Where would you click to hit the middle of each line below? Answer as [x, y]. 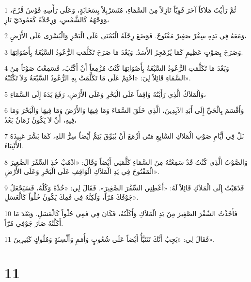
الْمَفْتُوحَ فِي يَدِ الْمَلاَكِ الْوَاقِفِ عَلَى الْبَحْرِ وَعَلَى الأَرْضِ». [82, 171]
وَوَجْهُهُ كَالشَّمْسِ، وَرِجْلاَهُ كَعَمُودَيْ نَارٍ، [57, 19]
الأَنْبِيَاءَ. [14, 145]
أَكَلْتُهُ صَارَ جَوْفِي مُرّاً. [34, 223]
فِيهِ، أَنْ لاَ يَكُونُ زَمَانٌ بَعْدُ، [40, 119]
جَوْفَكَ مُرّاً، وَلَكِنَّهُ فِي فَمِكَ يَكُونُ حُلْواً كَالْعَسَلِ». [71, 197]
